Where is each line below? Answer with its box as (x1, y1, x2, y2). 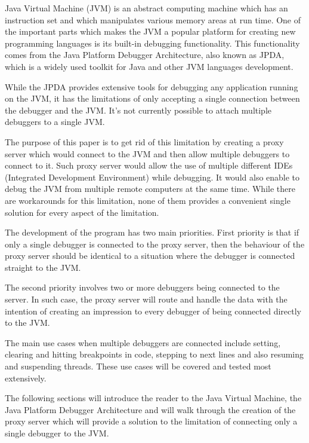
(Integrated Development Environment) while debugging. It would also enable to (5, 170, 300, 183)
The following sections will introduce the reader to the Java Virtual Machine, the (5, 392, 302, 404)
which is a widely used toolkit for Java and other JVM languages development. (5, 60, 293, 72)
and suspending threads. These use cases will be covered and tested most (5, 360, 271, 372)
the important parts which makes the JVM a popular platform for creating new (5, 25, 296, 38)
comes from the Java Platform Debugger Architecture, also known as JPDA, (5, 48, 285, 61)
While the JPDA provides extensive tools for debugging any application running (5, 80, 298, 93)
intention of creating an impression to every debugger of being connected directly (5, 304, 301, 317)
